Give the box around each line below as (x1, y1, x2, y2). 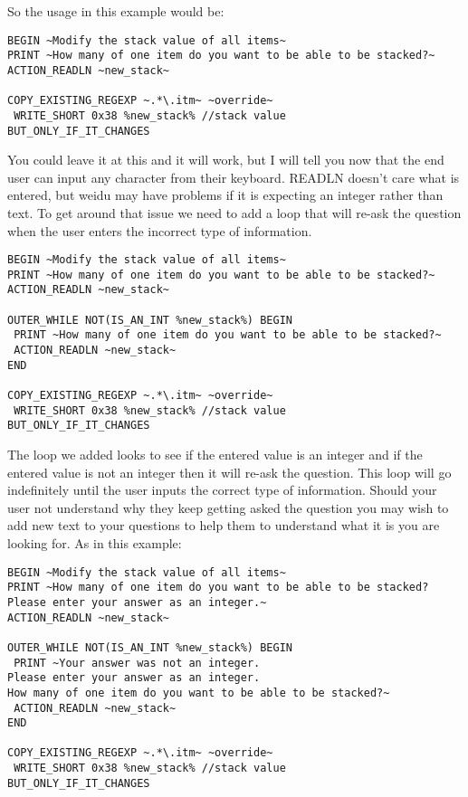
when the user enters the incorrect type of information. (7, 221, 312, 240)
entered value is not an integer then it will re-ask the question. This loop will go (7, 462, 452, 481)
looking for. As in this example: (7, 534, 182, 552)
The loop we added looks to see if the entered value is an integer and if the (7, 445, 423, 464)
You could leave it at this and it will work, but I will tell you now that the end (7, 150, 444, 169)
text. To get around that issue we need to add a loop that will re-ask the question (7, 203, 462, 222)
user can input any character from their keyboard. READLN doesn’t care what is (7, 167, 460, 186)
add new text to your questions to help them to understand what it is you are (7, 516, 440, 535)
